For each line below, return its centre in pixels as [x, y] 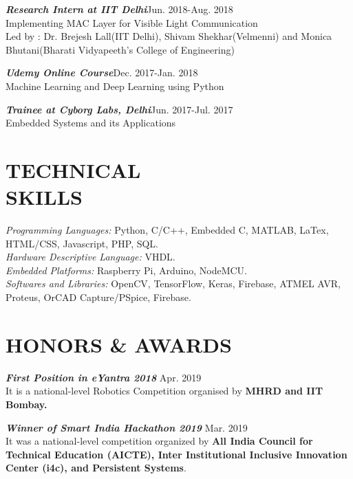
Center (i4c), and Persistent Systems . [96, 468]
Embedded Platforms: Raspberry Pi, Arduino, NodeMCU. [126, 270]
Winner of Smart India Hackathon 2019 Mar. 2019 [127, 427]
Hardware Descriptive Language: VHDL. [90, 257]
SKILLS [44, 197]
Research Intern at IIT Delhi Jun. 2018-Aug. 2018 [119, 9]
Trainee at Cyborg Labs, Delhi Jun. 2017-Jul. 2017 [119, 109]
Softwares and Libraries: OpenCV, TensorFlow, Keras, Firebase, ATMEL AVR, [173, 283]
